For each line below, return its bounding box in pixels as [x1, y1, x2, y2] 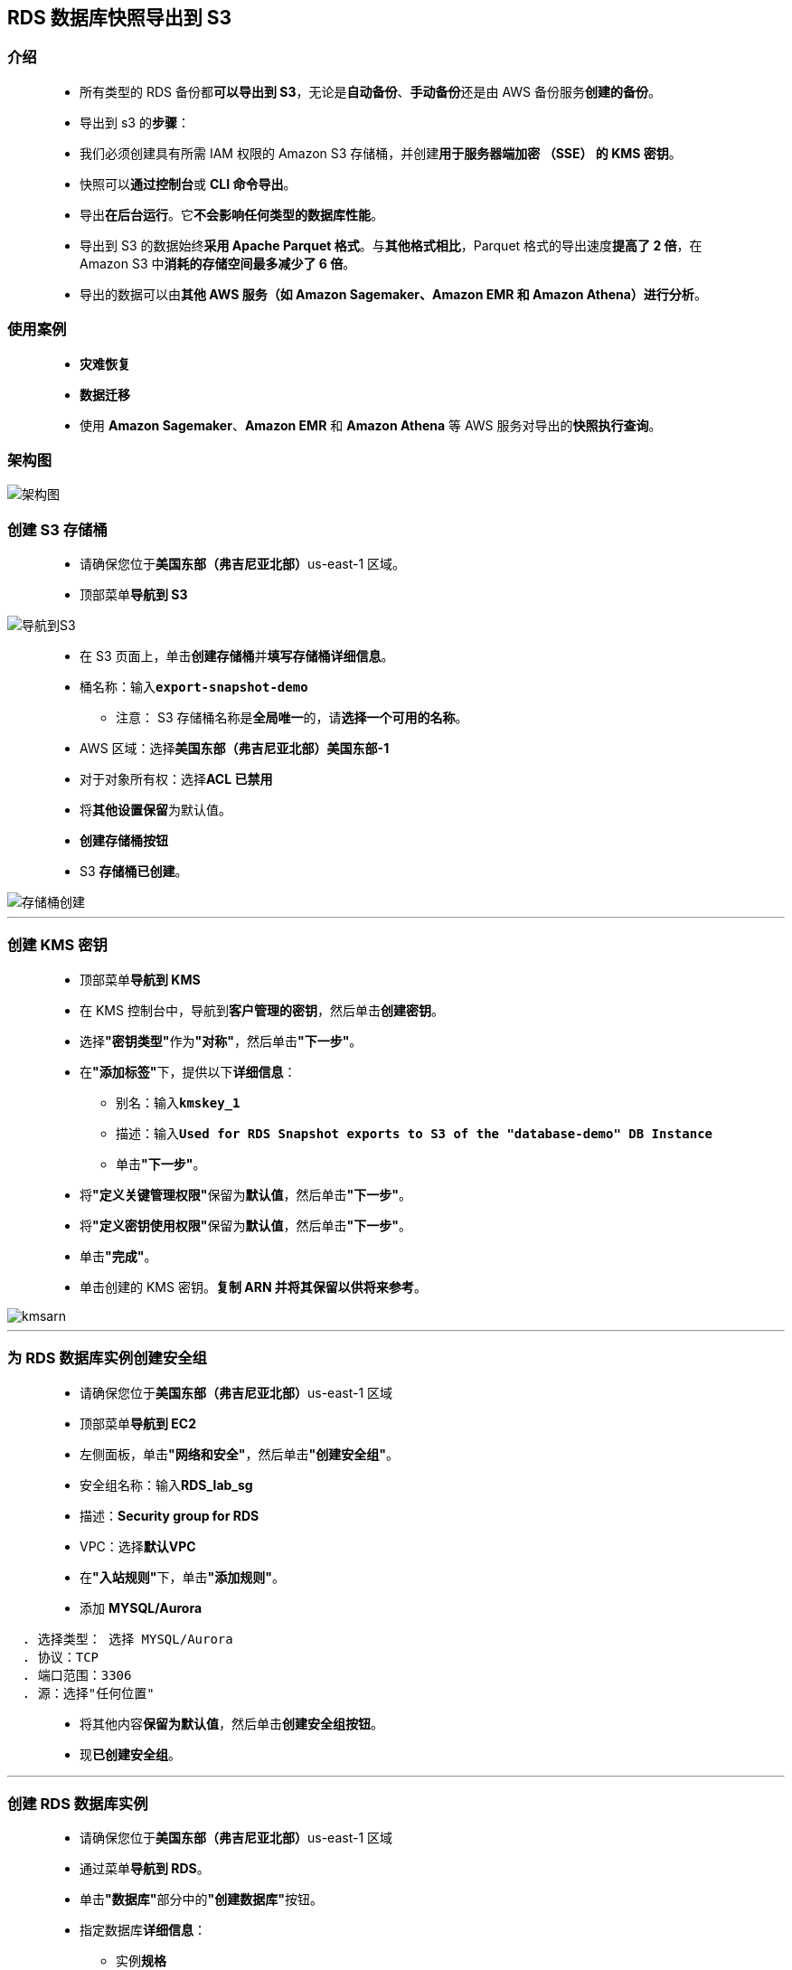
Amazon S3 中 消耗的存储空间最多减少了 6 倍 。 [80, 255, 356, 271]
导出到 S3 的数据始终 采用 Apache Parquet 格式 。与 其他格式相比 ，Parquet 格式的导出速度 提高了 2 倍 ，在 [80, 237, 702, 253]
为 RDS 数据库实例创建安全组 [7, 1349, 207, 1368]
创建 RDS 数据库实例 [7, 1794, 148, 1813]
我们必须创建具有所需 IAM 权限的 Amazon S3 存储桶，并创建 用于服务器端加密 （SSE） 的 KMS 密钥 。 [80, 145, 682, 161]
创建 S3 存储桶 [7, 520, 108, 539]
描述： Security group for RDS [80, 1507, 259, 1523]
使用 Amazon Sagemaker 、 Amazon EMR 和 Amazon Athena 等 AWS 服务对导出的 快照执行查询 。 [80, 417, 662, 433]
